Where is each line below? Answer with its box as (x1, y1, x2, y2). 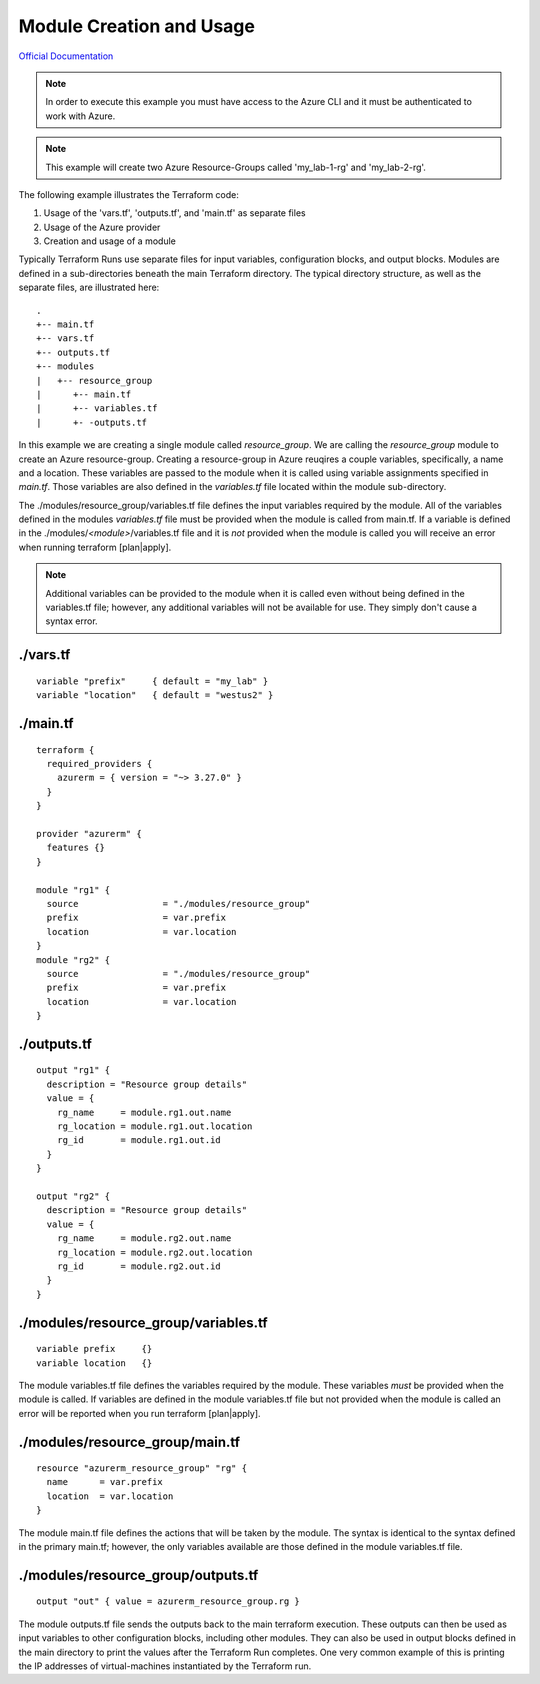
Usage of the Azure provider (43, 221, 161, 233)
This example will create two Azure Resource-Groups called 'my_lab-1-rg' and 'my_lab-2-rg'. (45, 161, 427, 173)
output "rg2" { (36, 1190, 111, 1202)
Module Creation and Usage (18, 15, 255, 37)
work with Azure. (45, 110, 116, 122)
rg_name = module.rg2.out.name (56, 1233, 232, 1244)
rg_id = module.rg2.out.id (56, 1260, 222, 1272)
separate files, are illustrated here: (18, 281, 160, 294)
